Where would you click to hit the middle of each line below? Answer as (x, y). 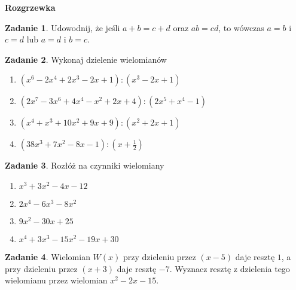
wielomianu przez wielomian (56, 280)
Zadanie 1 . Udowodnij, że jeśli (62, 27)
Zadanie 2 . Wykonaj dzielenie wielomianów (86, 59)
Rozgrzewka (30, 7)
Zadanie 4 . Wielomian (48, 256)
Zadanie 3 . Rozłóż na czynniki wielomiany (85, 165)
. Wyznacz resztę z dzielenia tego (230, 268)
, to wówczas (241, 27)
